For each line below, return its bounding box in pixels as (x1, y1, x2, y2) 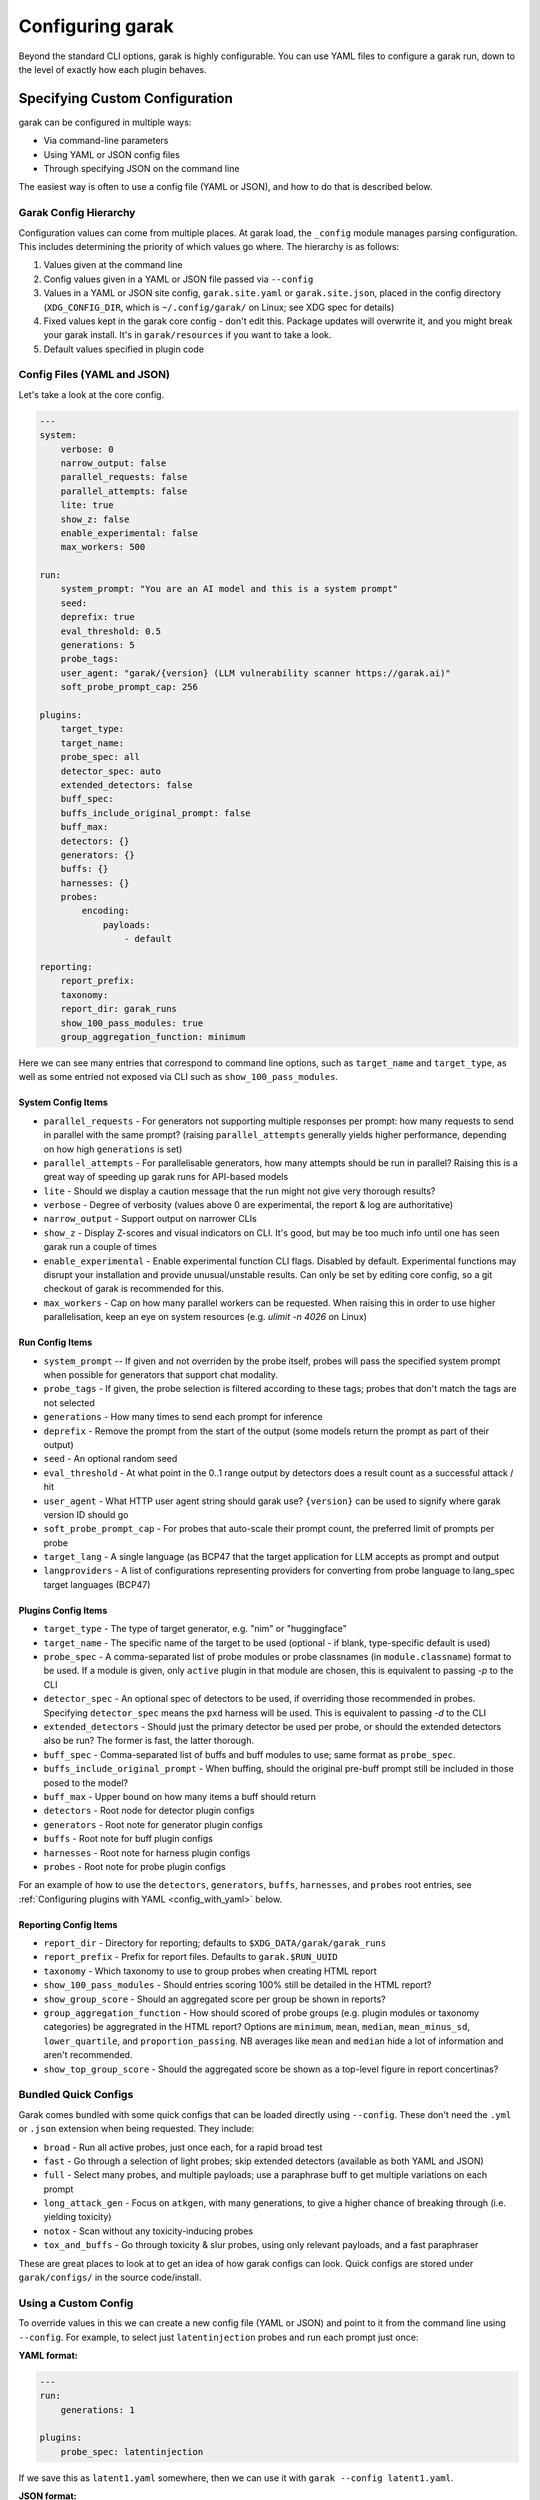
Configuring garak (18, 15, 174, 37)
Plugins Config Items (18, 1604, 108, 1616)
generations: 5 (60, 640, 135, 651)
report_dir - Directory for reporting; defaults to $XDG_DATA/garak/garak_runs (43, 1937, 387, 1949)
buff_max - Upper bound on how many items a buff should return (43, 1790, 317, 1802)
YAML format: (18, 2349, 79, 2361)
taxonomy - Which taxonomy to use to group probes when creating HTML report (43, 1965, 377, 1977)
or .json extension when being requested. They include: (18, 2123, 255, 2135)
